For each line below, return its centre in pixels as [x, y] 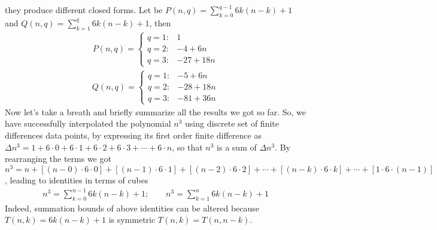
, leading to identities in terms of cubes [77, 180]
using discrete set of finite [232, 123]
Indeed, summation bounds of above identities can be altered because [132, 208]
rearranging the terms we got [58, 159]
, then [160, 22]
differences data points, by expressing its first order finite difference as [133, 135]
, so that [187, 147]
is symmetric [132, 220]
